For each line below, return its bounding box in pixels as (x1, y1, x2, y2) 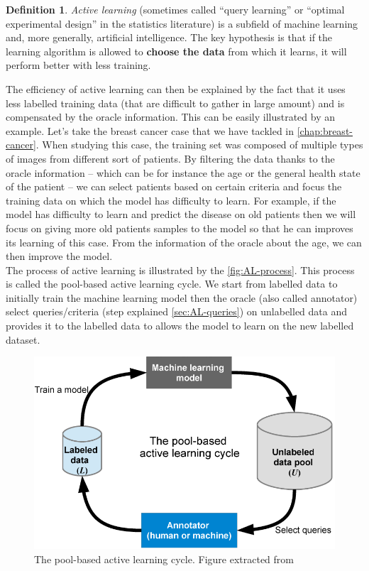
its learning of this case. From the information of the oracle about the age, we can (6, 234, 362, 249)
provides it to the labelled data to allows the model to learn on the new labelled (6, 318, 354, 333)
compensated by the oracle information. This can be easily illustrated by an (6, 109, 335, 124)
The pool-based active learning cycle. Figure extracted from (34, 551, 294, 566)
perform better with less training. (6, 58, 151, 72)
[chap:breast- (297, 123, 353, 138)
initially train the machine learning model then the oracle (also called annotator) (6, 290, 358, 305)
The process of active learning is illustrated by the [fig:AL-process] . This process (6, 262, 355, 277)
